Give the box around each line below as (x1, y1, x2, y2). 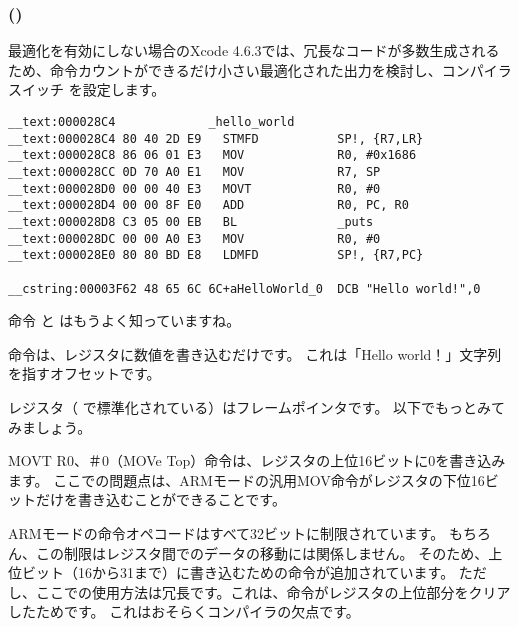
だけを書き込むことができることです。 (35, 489, 286, 510)
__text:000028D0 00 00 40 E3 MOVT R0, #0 (8, 181, 381, 196)
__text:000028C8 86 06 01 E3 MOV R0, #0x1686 (8, 148, 417, 163)
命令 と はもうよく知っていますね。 (8, 310, 241, 331)
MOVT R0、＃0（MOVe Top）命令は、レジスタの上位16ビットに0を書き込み (8, 450, 506, 471)
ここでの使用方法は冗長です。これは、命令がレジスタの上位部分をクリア (35, 581, 511, 602)
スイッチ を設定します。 (8, 79, 166, 100)
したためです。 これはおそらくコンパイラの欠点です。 (8, 601, 360, 622)
